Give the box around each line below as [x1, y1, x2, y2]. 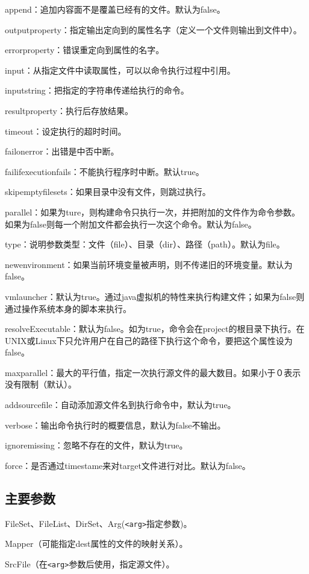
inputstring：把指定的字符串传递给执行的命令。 [5, 84, 189, 97]
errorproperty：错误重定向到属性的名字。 [5, 43, 164, 56]
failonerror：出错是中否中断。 [5, 145, 119, 158]
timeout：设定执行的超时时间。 [5, 124, 126, 137]
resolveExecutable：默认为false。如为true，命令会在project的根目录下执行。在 [5, 322, 305, 335]
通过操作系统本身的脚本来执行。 [5, 302, 131, 314]
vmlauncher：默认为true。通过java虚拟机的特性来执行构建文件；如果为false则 [5, 290, 305, 302]
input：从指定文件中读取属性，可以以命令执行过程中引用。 [5, 63, 236, 76]
